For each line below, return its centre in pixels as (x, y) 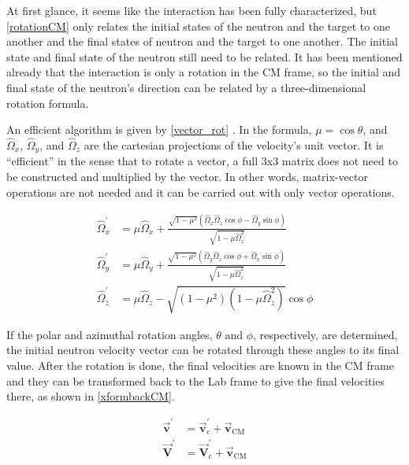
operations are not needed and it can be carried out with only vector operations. (201, 192)
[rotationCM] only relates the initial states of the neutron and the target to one (198, 26)
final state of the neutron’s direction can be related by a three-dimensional (186, 87)
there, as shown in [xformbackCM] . (91, 396)
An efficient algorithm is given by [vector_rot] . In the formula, (159, 129)
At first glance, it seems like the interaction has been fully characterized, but (191, 10)
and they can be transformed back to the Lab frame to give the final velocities (195, 380)
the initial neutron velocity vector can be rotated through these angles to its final (203, 350)
